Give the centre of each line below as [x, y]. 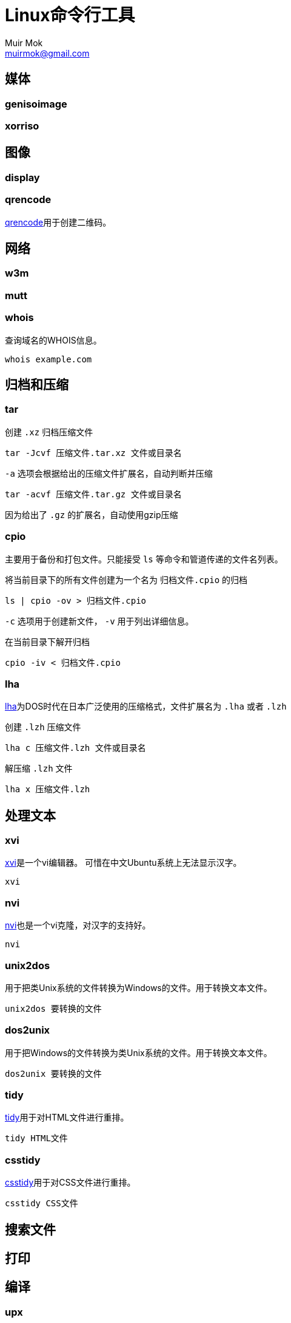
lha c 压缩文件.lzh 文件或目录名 [75, 748]
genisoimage [36, 104]
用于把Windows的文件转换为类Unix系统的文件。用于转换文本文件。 [139, 1052]
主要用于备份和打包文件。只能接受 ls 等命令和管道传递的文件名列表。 [144, 559]
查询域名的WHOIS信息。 [53, 340]
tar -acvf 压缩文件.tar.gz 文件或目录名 [93, 494]
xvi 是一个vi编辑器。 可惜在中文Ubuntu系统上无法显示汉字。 [123, 863]
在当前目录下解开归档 [47, 641]
